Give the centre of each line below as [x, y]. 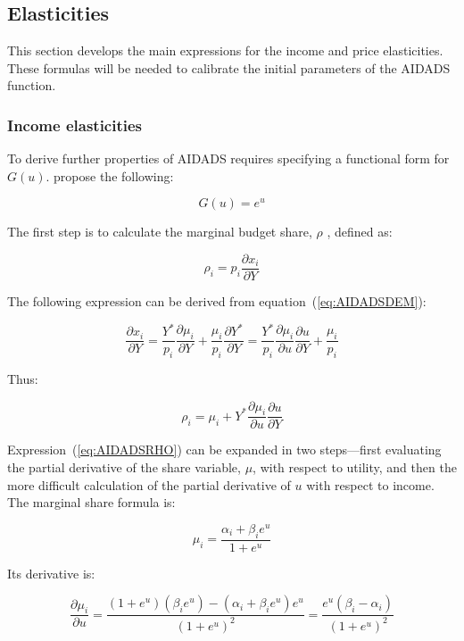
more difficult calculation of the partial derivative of [149, 484]
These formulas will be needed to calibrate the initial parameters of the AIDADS [229, 67]
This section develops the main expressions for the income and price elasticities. [225, 50]
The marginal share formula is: [91, 502]
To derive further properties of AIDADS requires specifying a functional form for [228, 158]
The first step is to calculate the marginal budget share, [160, 232]
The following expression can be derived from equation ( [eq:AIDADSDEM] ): [217, 301]
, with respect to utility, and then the [355, 467]
